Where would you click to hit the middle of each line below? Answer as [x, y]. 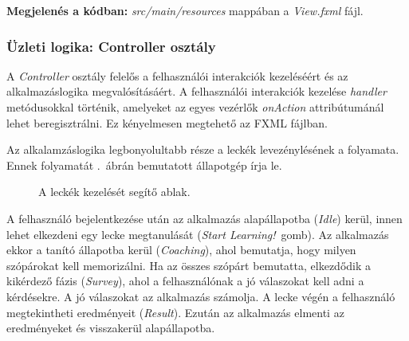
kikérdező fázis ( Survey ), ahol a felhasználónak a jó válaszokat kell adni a [185, 281]
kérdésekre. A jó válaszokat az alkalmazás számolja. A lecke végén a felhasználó [201, 296]
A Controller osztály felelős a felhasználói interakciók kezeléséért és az [177, 75]
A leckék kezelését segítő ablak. [114, 192]
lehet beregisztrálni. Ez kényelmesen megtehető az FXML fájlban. [167, 122]
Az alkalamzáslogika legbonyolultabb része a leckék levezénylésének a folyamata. [203, 149]
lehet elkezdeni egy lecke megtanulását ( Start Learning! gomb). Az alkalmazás [198, 234]
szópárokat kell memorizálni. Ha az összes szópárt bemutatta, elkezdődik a [189, 265]
